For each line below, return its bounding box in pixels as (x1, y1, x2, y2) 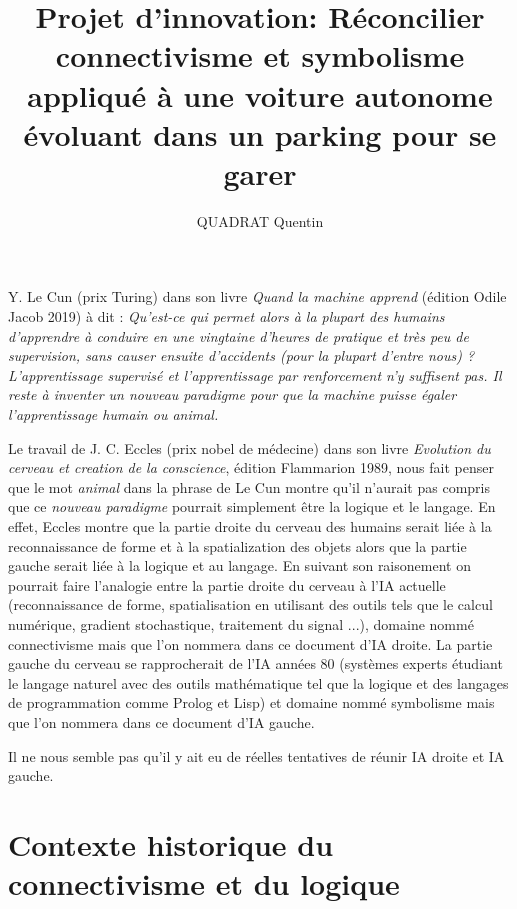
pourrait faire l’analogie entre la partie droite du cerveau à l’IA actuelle (8, 574, 446, 595)
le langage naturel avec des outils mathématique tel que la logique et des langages (8, 672, 509, 693)
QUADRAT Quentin (196, 210, 324, 231)
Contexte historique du (8, 823, 334, 864)
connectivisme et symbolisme (55, 35, 465, 76)
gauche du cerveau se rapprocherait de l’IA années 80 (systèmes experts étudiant (8, 653, 503, 674)
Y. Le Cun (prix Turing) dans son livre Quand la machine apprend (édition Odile (8, 286, 507, 307)
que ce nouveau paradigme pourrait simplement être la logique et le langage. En (8, 496, 496, 517)
